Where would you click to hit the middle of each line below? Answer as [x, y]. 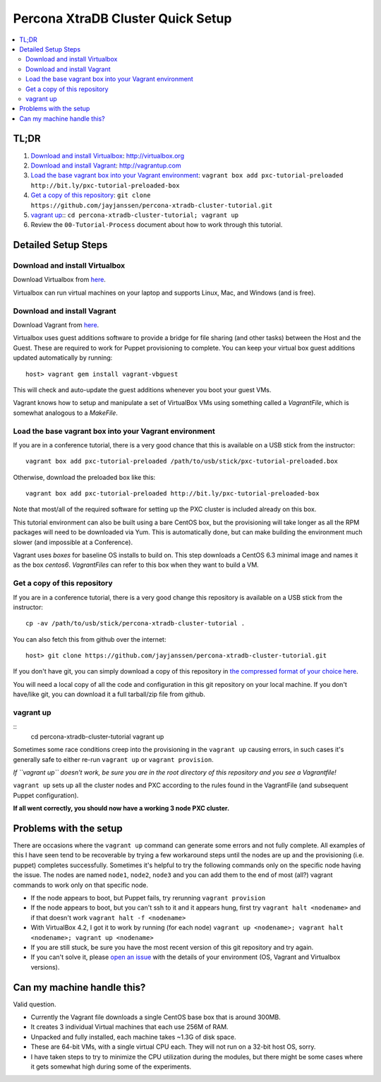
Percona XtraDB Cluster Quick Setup [122, 18]
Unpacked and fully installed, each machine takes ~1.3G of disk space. [133, 1037]
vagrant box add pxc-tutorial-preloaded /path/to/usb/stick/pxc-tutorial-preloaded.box [182, 461]
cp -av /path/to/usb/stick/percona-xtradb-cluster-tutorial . [135, 623]
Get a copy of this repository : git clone [91, 195]
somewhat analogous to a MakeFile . [65, 413]
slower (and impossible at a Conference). [73, 542]
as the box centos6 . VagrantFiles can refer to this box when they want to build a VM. [136, 565]
